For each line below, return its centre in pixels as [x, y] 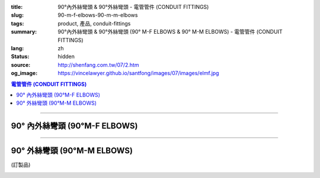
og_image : [24, 73]
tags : [17, 23]
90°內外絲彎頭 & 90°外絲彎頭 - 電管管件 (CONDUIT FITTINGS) [133, 7]
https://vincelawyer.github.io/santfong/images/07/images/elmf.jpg [138, 73]
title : [17, 7]
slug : [17, 15]
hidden [66, 57]
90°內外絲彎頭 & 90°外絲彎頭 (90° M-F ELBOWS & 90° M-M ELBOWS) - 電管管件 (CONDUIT [170, 32]
